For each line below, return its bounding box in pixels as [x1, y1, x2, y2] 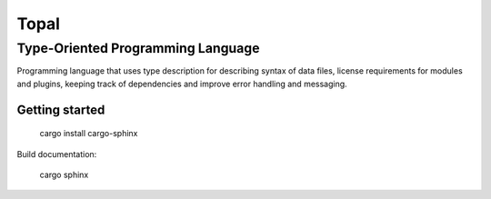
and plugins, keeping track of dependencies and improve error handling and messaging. [16, 78, 347, 89]
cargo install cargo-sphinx [39, 128, 138, 139]
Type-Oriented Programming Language [16, 40, 260, 56]
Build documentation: [16, 148, 97, 159]
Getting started [16, 102, 105, 117]
